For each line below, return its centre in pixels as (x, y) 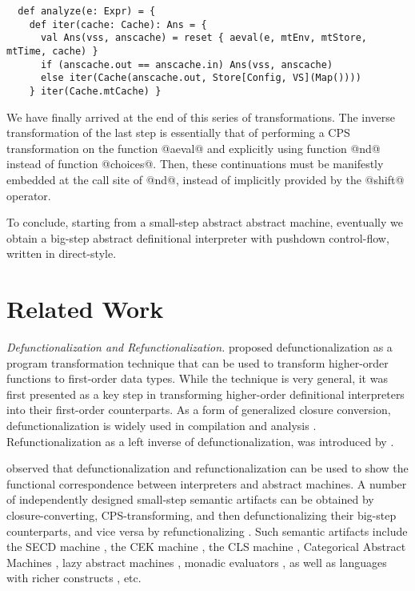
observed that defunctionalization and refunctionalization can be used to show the (207, 468)
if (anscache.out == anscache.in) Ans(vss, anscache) (187, 64)
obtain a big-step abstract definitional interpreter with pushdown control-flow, (198, 237)
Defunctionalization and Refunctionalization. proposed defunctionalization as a (200, 347)
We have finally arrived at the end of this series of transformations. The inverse (201, 117)
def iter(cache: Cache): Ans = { (118, 24)
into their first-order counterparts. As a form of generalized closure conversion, (199, 410)
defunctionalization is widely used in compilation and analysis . (162, 426)
